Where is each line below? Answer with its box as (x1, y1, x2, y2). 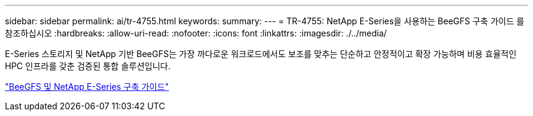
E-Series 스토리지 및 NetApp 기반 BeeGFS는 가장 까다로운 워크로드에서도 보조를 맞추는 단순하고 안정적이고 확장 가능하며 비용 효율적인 (5, 49, 517, 59)
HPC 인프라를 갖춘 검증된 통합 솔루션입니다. (5, 61, 171, 71)
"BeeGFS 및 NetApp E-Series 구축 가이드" (5, 81, 169, 92)
